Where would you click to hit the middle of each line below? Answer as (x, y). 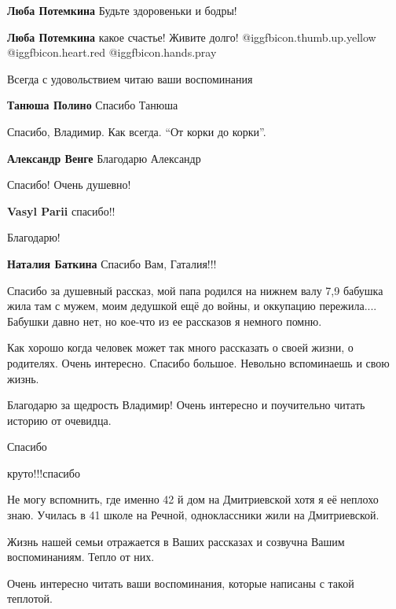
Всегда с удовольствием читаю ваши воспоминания (130, 78)
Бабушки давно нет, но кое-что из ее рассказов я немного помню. (165, 321)
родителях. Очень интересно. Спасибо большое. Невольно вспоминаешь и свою (198, 362)
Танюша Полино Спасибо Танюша (93, 105)
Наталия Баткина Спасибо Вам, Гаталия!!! (112, 263)
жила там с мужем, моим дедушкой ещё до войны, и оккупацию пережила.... (192, 306)
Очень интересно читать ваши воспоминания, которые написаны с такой (181, 583)
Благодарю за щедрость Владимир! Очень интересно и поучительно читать (186, 405)
